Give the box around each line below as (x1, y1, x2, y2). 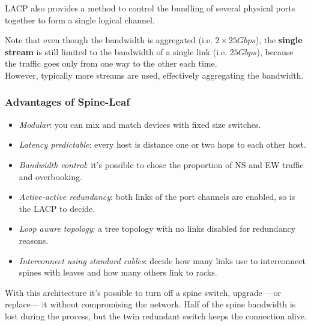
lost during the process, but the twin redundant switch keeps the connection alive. (5, 309, 307, 322)
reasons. (19, 234, 49, 246)
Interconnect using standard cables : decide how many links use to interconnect (19, 254, 306, 267)
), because (256, 45, 294, 58)
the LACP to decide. (19, 202, 95, 214)
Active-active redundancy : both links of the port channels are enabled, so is (19, 190, 295, 203)
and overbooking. (19, 170, 82, 183)
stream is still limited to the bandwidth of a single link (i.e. (5, 45, 228, 58)
